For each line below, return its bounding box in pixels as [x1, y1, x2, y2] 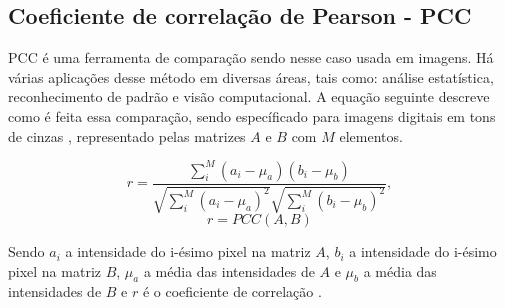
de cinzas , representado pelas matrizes [8, 125, 246, 146]
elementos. [339, 125, 403, 146]
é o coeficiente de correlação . [142, 281, 322, 302]
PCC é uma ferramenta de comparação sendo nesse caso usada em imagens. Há [8, 47, 494, 68]
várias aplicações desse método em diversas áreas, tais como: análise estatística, [8, 66, 494, 87]
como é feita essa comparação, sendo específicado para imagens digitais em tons [8, 105, 496, 126]
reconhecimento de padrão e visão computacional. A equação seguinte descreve [8, 86, 490, 107]
